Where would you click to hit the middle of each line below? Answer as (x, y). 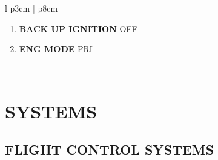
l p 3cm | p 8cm (31, 8)
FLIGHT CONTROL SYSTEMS (110, 149)
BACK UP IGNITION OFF (78, 28)
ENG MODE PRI (56, 49)
